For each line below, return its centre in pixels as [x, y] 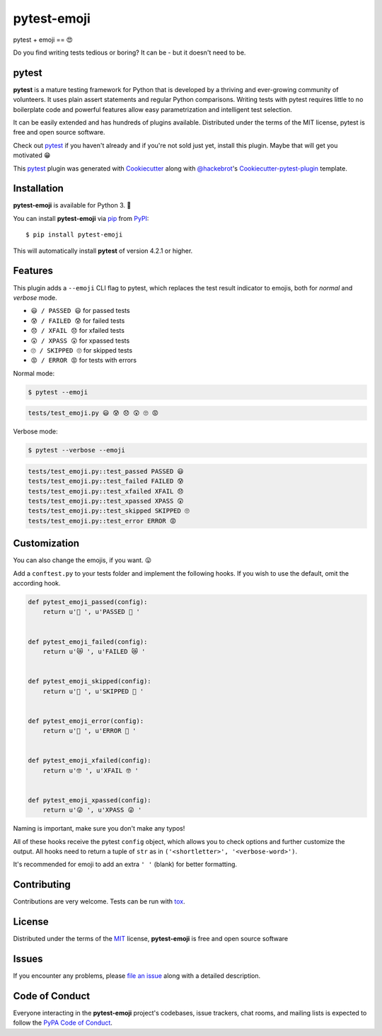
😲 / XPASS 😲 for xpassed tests [80, 341]
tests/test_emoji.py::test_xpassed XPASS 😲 [106, 501]
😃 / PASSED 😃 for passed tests [80, 311]
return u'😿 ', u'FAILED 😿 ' [94, 651]
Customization [46, 543]
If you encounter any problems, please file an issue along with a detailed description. [137, 976]
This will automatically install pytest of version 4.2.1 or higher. [103, 251]
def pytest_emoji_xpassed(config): [89, 800]
